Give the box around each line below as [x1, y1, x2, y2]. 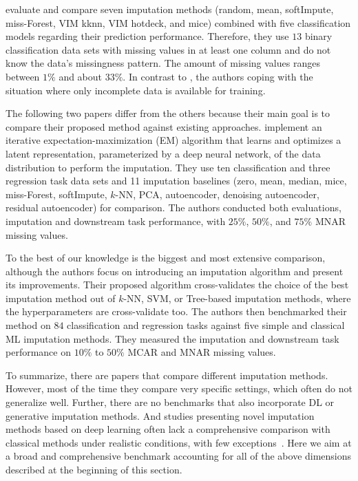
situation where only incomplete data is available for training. [6, 83, 266, 97]
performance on [6, 345, 71, 359]
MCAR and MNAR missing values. [127, 345, 276, 359]
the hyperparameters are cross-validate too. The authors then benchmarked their [6, 304, 347, 319]
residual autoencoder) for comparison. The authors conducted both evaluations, [6, 200, 341, 215]
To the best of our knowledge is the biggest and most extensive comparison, [6, 250, 326, 265]
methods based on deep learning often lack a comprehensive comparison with [6, 422, 330, 436]
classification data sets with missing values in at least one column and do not [6, 42, 331, 56]
